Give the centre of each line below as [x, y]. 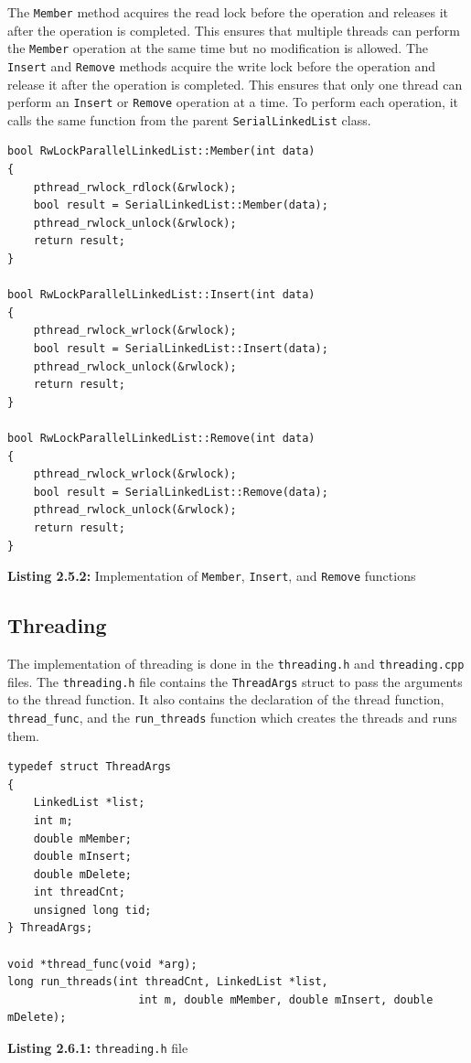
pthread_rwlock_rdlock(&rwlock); [135, 187]
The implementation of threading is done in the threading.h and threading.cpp [236, 663]
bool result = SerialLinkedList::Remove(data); [181, 492]
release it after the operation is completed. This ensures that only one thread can [235, 84]
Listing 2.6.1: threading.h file [98, 1048]
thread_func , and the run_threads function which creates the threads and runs [232, 717]
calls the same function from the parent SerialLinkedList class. [189, 119]
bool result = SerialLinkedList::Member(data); [181, 205]
